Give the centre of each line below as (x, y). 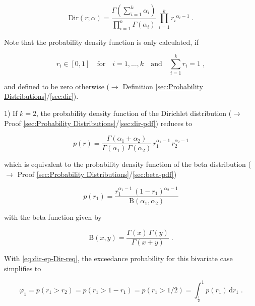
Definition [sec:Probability (163, 86)
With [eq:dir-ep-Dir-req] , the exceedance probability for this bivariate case (118, 258)
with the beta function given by (53, 217)
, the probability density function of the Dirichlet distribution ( (134, 113)
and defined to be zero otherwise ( (57, 86)
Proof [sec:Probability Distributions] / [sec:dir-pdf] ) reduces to (98, 123)
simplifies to (23, 268)
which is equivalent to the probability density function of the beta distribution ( (127, 164)
